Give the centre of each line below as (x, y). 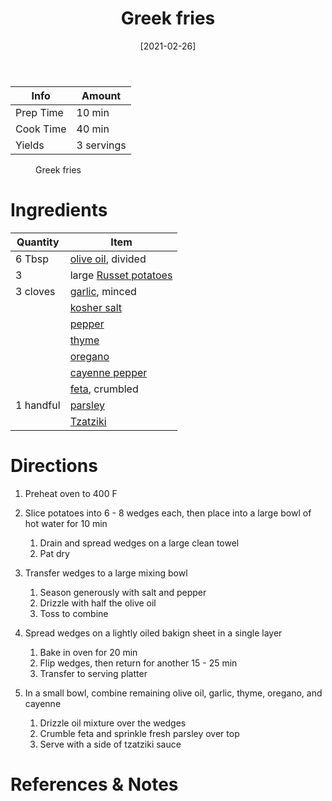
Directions (54, 466)
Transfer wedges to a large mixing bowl (106, 573)
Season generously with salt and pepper (123, 592)
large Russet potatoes (121, 275)
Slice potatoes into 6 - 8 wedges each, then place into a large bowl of (168, 513)
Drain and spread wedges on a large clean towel (139, 543)
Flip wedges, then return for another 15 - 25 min (138, 663)
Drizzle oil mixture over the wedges (113, 723)
